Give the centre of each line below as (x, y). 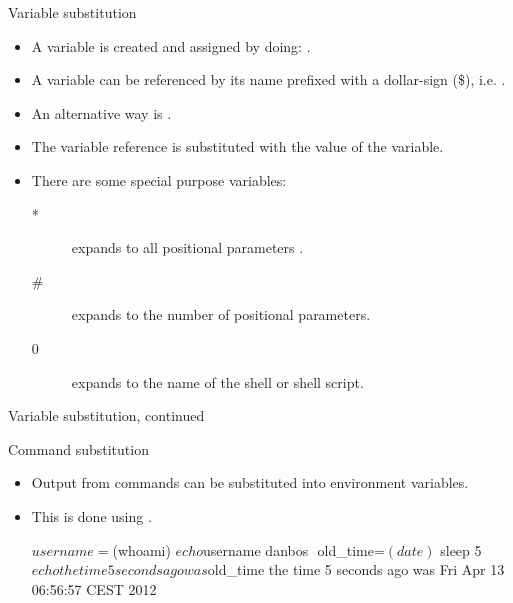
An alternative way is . (101, 112)
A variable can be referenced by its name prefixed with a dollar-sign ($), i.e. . (268, 79)
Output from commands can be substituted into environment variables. (250, 482)
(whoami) (141, 549)
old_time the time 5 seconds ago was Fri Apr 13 (356, 569)
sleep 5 (461, 549)
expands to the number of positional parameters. (221, 314)
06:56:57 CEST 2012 (94, 588)
